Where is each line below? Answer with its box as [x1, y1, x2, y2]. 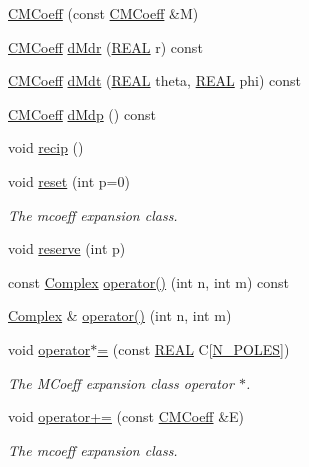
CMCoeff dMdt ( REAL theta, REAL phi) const [8, 70, 301, 91]
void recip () [8, 137, 84, 158]
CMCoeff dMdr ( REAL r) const [8, 36, 203, 57]
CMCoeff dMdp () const [8, 103, 156, 124]
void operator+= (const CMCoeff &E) [8, 406, 245, 427]
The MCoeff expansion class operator [8, 372, 234, 393]
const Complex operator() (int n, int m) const [8, 271, 290, 292]
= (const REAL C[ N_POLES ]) [97, 338, 290, 359]
